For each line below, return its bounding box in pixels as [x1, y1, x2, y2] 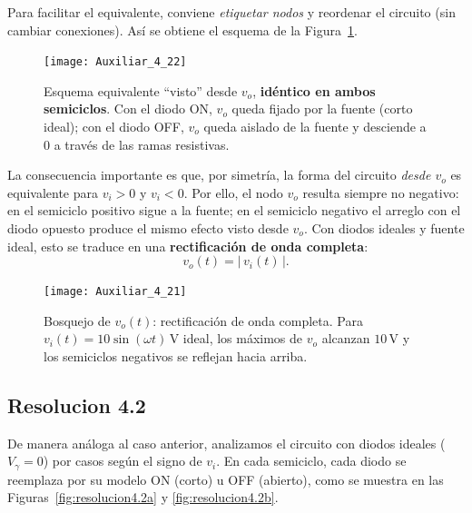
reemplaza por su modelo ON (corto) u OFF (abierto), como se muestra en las [7, 469, 444, 488]
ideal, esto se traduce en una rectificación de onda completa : [7, 236, 369, 255]
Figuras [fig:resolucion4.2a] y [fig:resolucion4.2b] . [7, 488, 279, 507]
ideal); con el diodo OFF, [44, 117, 184, 136]
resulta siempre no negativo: [302, 183, 459, 202]
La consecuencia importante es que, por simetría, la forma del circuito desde [7, 165, 431, 184]
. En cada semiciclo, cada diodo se [216, 451, 407, 470]
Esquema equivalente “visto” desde [44, 81, 238, 100]
